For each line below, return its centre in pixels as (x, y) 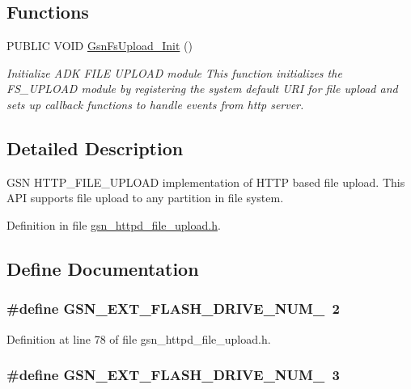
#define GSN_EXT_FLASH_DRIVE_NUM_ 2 (173, 309)
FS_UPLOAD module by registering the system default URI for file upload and (202, 89)
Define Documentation (103, 268)
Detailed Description (95, 148)
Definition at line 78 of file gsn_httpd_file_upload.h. (139, 338)
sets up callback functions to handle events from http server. (155, 104)
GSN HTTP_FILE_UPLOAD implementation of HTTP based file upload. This (206, 182)
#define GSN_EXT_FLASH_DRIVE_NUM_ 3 (173, 375)
